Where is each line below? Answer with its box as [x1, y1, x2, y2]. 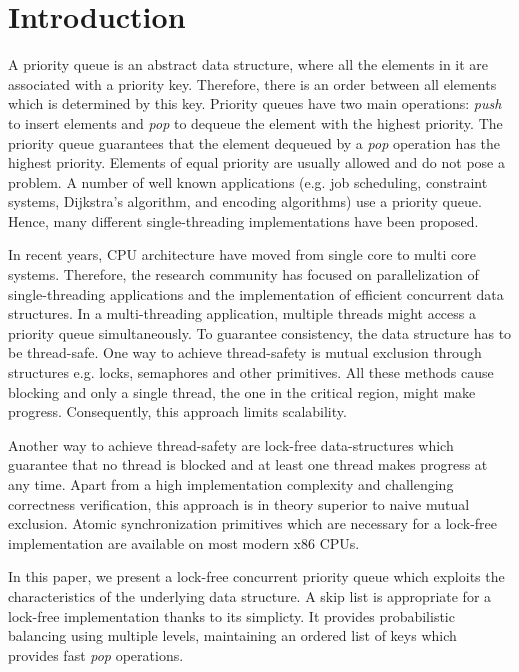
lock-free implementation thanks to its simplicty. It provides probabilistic [8, 605, 455, 626]
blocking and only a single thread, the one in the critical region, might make [8, 381, 476, 402]
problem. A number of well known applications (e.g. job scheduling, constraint [8, 171, 488, 192]
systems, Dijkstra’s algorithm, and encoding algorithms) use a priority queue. [8, 191, 482, 212]
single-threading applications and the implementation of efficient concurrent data [8, 283, 504, 304]
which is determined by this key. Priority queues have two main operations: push [8, 93, 502, 114]
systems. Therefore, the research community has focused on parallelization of [8, 264, 479, 285]
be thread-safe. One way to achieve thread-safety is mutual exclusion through [8, 342, 482, 363]
